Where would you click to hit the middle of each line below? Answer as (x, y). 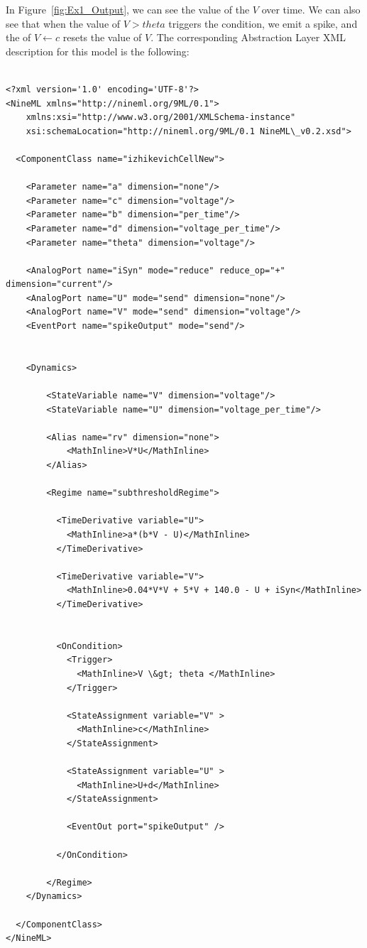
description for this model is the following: (98, 51)
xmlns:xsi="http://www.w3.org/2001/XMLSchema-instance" (161, 118)
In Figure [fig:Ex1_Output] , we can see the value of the (128, 9)
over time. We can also (311, 9)
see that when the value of (63, 23)
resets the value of (102, 37)
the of (18, 37)
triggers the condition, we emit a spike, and (263, 23)
